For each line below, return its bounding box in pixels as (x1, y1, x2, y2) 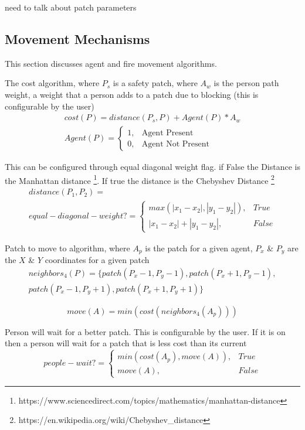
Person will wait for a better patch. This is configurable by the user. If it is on (5, 325, 286, 337)
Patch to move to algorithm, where (5, 241, 130, 254)
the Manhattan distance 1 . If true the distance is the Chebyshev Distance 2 (5, 172, 274, 186)
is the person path (213, 77, 279, 89)
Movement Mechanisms (5, 29, 150, 47)
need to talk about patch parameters (5, 1, 137, 13)
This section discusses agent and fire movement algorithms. (5, 57, 217, 69)
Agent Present (141, 128, 194, 137)
